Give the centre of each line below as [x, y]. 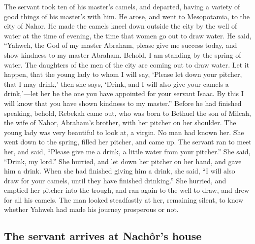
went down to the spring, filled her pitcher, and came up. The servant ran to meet [128, 142]
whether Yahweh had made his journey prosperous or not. [91, 209]
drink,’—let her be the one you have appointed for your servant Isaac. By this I [124, 93]
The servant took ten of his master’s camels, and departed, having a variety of [122, 6]
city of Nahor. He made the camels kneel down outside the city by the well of [121, 26]
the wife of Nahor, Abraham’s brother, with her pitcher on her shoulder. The [120, 122]
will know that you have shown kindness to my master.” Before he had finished [123, 103]
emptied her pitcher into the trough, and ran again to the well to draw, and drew [127, 190]
